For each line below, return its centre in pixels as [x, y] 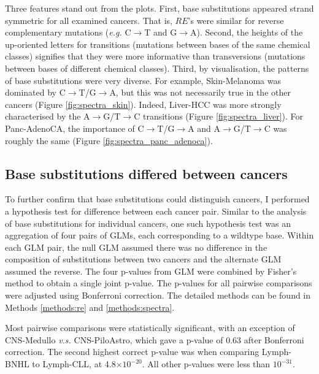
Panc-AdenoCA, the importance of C [75, 128]
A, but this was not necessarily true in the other [200, 92]
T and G [161, 32]
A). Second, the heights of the [247, 32]
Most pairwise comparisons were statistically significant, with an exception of [150, 328]
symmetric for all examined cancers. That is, [89, 20]
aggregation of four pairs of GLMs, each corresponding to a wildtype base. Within [159, 235]
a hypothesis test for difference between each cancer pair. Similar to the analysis [156, 211]
